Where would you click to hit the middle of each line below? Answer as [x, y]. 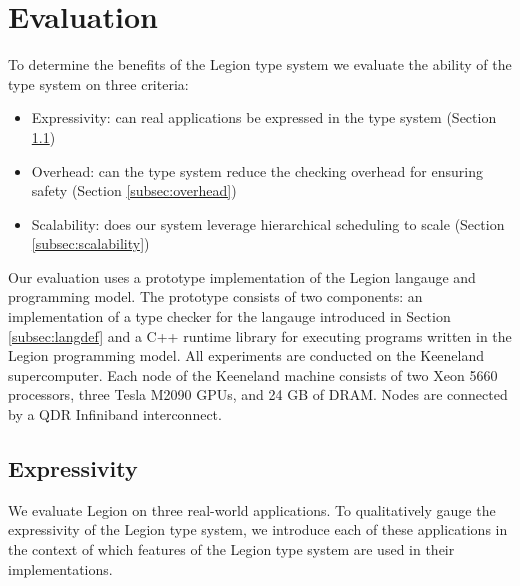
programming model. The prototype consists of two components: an [215, 296]
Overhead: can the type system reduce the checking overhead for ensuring [257, 170]
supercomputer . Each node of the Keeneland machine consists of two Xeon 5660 [253, 374]
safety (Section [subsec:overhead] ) [134, 190]
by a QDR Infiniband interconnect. [115, 414]
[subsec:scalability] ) [90, 243]
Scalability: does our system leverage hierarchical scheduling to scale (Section [268, 223]
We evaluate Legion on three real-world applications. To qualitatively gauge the [252, 509]
